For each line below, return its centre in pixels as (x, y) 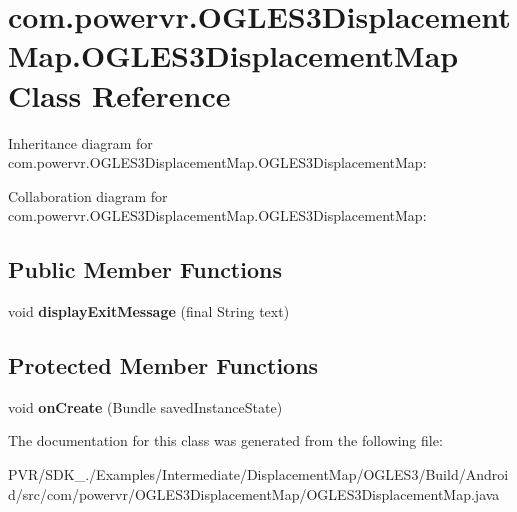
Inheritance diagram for (80, 142)
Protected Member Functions (163, 365)
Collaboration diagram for (88, 195)
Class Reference (119, 94)
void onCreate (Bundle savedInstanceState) (145, 406)
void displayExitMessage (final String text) (149, 311)
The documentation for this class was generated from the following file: (225, 440)
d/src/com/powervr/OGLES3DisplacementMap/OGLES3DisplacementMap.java (254, 493)
